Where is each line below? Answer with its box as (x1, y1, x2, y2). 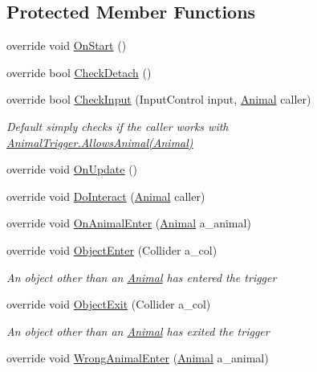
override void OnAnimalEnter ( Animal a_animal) (6, 215, 251, 231)
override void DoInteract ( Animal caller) (6, 187, 205, 204)
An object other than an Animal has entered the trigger (6, 268, 277, 285)
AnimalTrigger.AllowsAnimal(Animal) (6, 133, 193, 150)
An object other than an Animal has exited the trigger (6, 322, 270, 339)
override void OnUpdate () (6, 161, 138, 178)
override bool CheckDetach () (6, 63, 152, 80)
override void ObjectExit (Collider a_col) (6, 296, 211, 313)
